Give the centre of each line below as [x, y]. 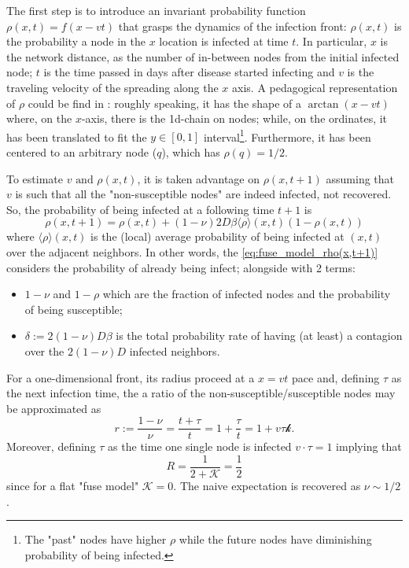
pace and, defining [336, 377]
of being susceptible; [74, 309]
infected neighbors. [175, 350]
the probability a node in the [76, 41]
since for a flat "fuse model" [73, 486]
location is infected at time [224, 41]
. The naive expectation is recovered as [267, 486]
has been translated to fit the [77, 136]
